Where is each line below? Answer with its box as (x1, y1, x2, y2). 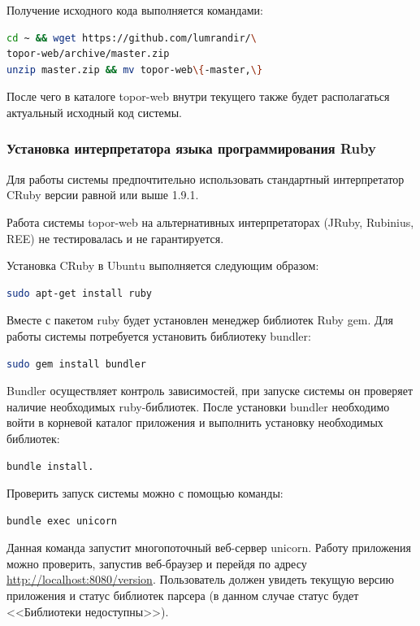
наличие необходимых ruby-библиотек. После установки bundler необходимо (6, 398, 390, 415)
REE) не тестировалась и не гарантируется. (6, 229, 224, 246)
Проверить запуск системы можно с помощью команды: (6, 485, 284, 502)
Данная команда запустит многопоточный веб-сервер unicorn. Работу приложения (6, 539, 412, 556)
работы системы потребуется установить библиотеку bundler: (6, 327, 311, 344)
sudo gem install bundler (6, 358, 146, 370)
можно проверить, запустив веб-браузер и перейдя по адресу (6, 554, 307, 572)
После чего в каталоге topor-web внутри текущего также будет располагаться (6, 88, 390, 105)
